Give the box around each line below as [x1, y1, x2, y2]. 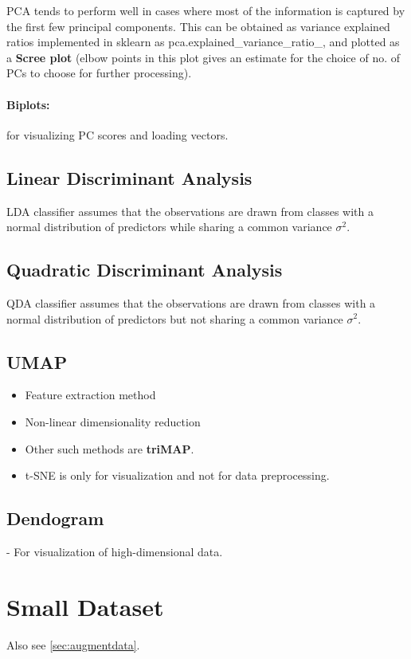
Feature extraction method [25, 386, 156, 403]
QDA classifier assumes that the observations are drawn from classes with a [6, 294, 376, 311]
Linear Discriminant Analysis [6, 165, 252, 190]
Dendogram [6, 506, 104, 531]
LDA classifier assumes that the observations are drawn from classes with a [6, 202, 374, 219]
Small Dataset [6, 590, 164, 622]
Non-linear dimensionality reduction [25, 413, 201, 430]
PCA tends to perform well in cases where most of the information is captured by [6, 2, 405, 18]
